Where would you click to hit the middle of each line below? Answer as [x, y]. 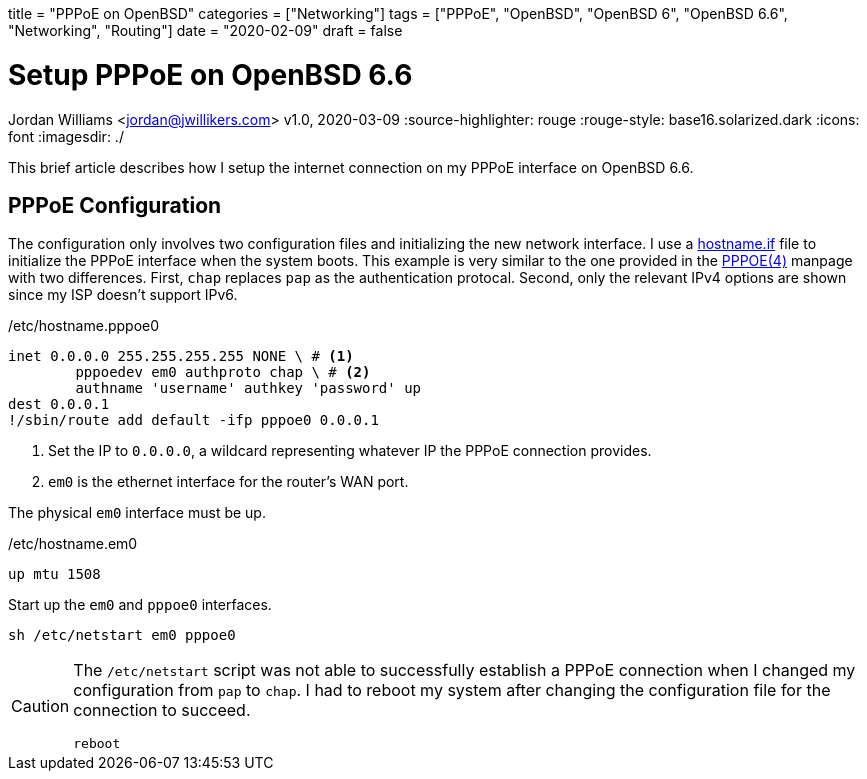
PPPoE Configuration [115, 205]
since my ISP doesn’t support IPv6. [123, 295]
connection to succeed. [162, 710]
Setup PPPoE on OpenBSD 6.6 [210, 74]
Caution [40, 705]
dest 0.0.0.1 [59, 404]
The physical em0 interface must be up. [137, 513]
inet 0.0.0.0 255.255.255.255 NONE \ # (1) [181, 356]
